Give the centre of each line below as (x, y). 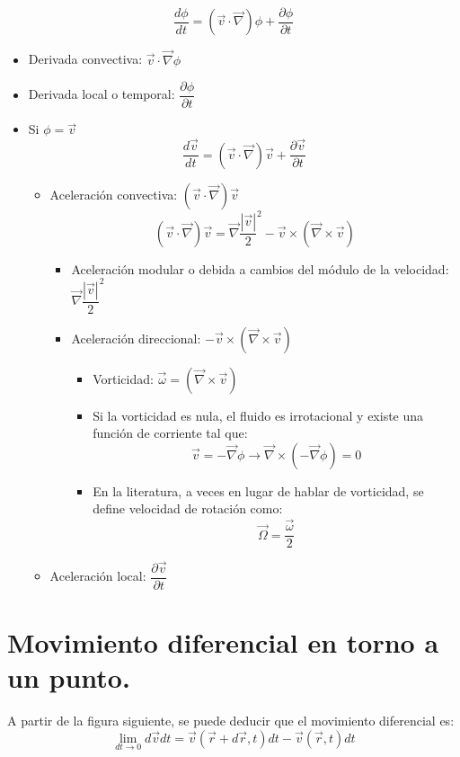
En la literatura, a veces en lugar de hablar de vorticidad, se (258, 490)
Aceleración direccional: (136, 338)
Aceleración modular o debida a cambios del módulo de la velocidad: (260, 268)
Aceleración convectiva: (114, 194)
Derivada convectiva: (85, 59)
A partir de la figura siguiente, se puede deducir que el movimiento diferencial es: (231, 720)
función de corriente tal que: (170, 433)
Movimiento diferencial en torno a (223, 641)
